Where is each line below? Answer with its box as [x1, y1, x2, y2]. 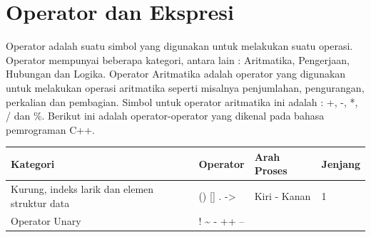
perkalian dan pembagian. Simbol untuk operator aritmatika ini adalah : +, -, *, [6, 94, 358, 109]
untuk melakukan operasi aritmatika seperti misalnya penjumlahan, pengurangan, [6, 80, 365, 95]
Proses [254, 163, 288, 178]
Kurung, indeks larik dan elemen [11, 181, 154, 196]
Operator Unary [11, 213, 81, 228]
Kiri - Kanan [254, 189, 311, 204]
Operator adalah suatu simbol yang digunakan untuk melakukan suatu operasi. [6, 38, 353, 53]
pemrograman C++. [6, 122, 95, 137]
